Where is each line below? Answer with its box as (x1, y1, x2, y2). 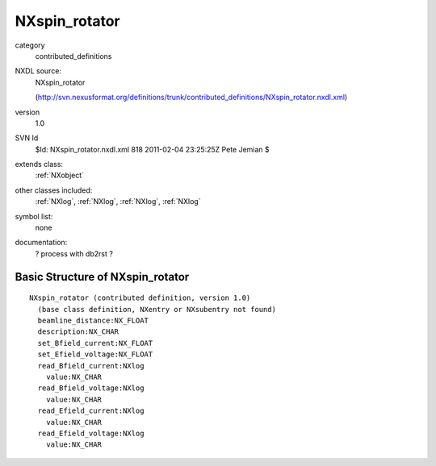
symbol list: (15, 211, 53, 221)
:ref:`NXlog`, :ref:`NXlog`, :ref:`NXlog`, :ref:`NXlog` (35, 197, 201, 206)
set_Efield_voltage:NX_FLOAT (37, 350, 153, 359)
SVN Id (15, 133, 39, 143)
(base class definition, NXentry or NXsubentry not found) (37, 305, 276, 314)
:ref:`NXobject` (35, 170, 85, 181)
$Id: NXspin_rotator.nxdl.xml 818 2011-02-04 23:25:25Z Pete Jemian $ (35, 144, 270, 154)
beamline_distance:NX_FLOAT (37, 315, 149, 325)
